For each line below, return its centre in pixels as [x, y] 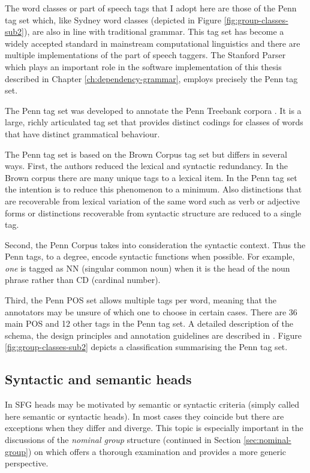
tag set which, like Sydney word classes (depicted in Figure [113, 19]
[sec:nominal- [267, 440]
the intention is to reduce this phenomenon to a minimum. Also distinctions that [154, 189]
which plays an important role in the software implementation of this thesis [143, 66]
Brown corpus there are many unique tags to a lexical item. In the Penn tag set [151, 177]
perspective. [27, 463]
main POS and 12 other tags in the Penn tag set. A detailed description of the [149, 323]
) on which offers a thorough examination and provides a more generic [157, 451]
